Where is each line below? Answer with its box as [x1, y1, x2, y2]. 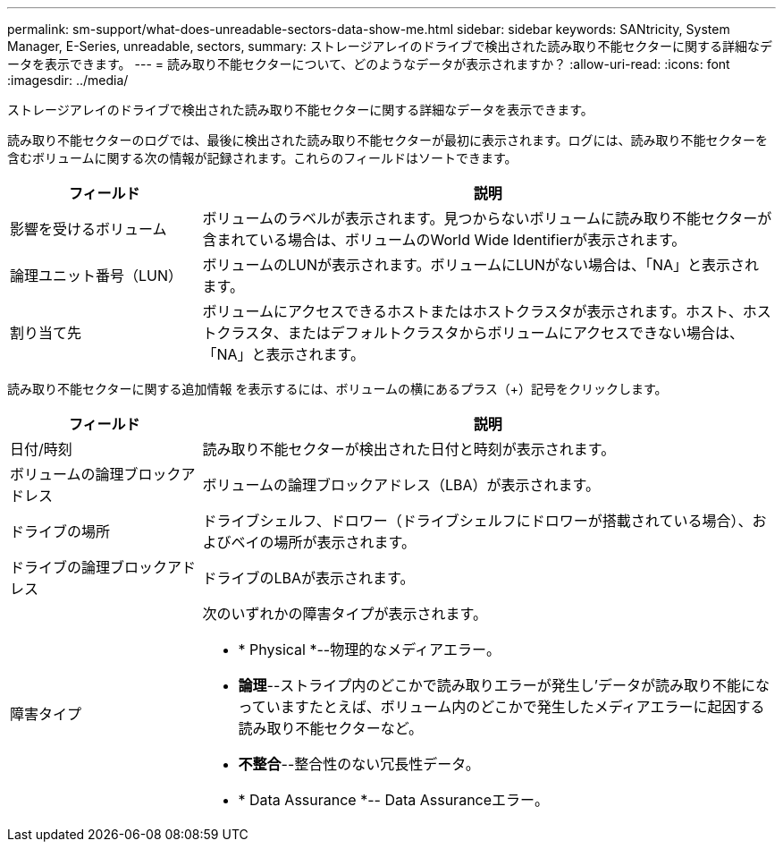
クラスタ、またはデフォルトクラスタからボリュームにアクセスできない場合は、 [216, 324, 745, 342]
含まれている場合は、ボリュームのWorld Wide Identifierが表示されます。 [202, 231, 686, 249]
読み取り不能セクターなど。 [238, 719, 424, 737]
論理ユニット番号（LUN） [10, 267, 183, 284]
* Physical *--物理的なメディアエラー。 [238, 641, 501, 658]
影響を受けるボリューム [10, 220, 167, 238]
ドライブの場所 [10, 522, 111, 540]
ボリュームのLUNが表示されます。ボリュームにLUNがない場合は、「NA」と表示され [202, 256, 760, 274]
